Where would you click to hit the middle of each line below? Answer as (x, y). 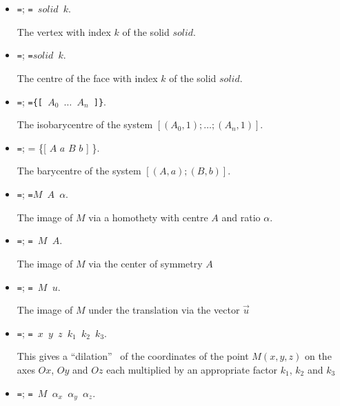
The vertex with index (64, 31)
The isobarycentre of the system (85, 124)
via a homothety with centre (148, 217)
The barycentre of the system (79, 171)
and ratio (241, 217)
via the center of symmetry (146, 263)
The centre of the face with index (87, 78)
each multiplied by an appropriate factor (192, 369)
